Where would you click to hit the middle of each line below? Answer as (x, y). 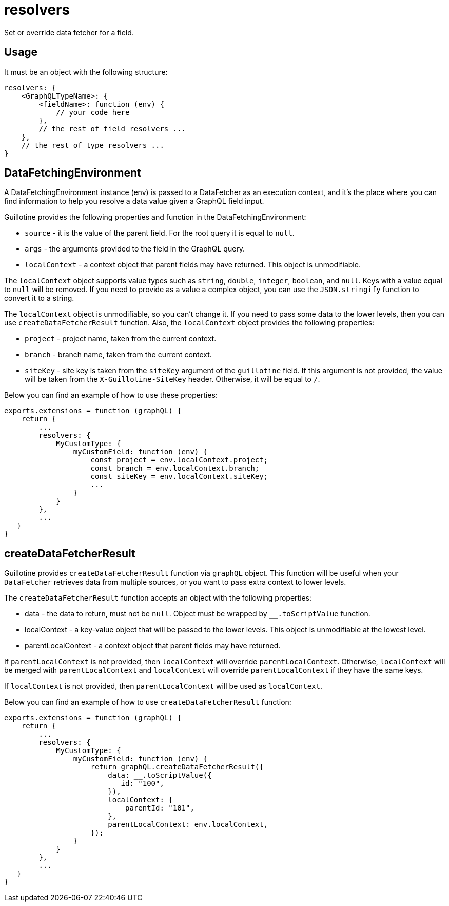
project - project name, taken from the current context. (121, 339)
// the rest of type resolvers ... (93, 145)
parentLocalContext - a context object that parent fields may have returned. (153, 646)
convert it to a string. (39, 298)
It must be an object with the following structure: (86, 72)
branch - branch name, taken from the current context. (118, 355)
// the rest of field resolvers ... (112, 129)
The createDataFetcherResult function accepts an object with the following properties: (158, 598)
